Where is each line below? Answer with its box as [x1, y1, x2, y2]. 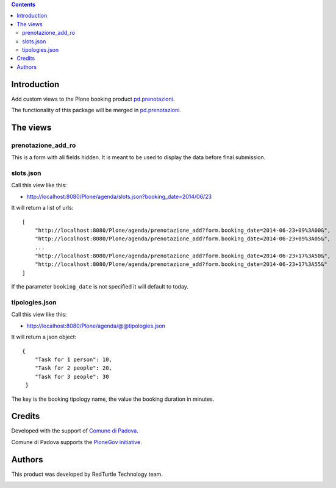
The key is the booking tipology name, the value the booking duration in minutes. [11, 395, 215, 403]
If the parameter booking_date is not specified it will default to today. [11, 283, 189, 290]
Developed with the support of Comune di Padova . [11, 427, 138, 434]
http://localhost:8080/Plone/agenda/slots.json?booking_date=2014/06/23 [26, 193, 212, 200]
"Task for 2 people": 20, [34, 365, 113, 371]
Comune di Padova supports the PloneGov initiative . [11, 438, 143, 445]
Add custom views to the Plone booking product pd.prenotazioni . [11, 95, 175, 102]
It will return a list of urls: [11, 204, 74, 212]
